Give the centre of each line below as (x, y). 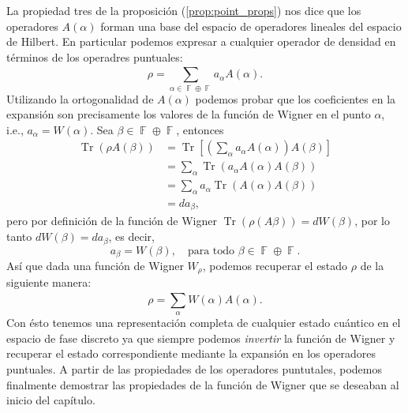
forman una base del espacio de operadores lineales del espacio (251, 26)
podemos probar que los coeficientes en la (296, 98)
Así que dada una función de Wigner (95, 265)
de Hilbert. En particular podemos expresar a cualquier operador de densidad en (201, 41)
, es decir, (131, 237)
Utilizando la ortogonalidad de (80, 98)
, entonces (200, 129)
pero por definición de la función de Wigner (112, 221)
